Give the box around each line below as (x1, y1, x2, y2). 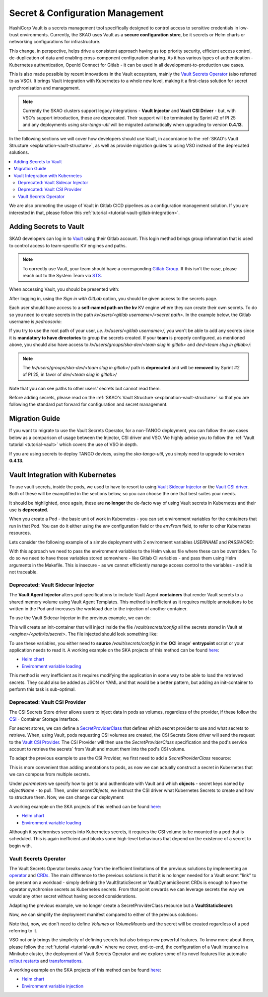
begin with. (9, 843, 32, 849)
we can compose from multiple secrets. (9, 772, 90, 777)
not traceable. (9, 569, 38, 575)
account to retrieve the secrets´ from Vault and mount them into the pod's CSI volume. (9, 746, 186, 752)
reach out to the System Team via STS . (22, 273, 102, 278)
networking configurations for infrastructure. (9, 39, 101, 45)
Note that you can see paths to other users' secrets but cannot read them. (9, 385, 161, 391)
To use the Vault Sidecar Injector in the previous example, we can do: (9, 615, 151, 621)
